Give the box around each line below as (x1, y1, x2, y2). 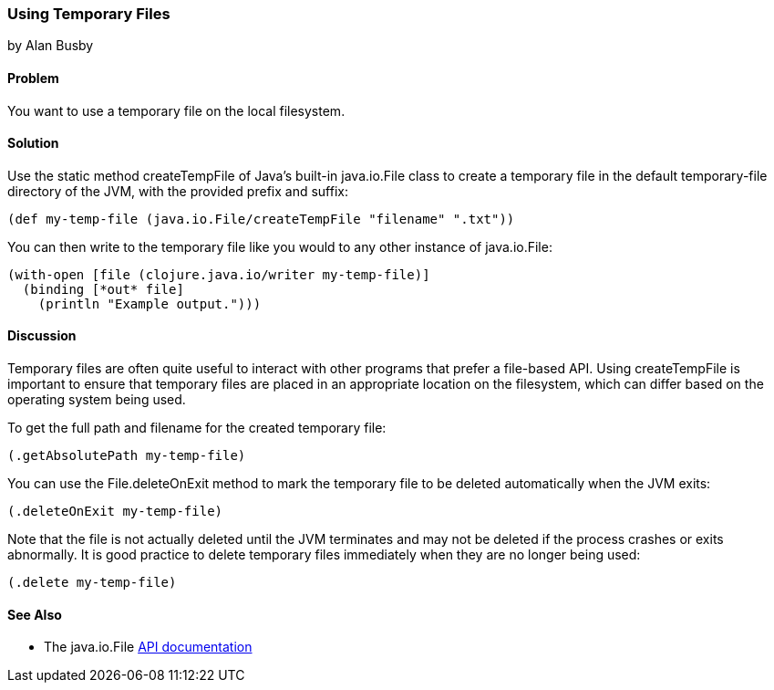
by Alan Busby (7, 37, 94, 54)
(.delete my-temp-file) (7, 575, 177, 591)
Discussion (7, 328, 77, 344)
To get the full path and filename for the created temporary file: (7, 420, 387, 436)
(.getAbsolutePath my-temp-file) (7, 448, 246, 464)
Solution (7, 135, 59, 152)
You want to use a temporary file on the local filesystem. (7, 102, 346, 119)
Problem (7, 69, 59, 86)
